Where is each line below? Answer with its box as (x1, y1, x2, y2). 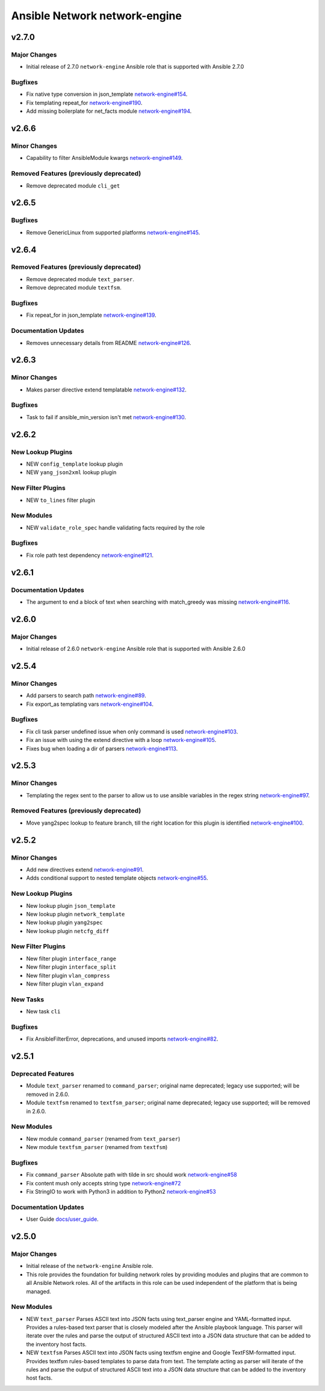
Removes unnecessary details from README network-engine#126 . (26, 339, 191, 346)
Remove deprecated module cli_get (26, 182, 120, 189)
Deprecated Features (11, 1069, 75, 1078)
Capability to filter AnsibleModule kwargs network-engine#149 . (26, 154, 183, 162)
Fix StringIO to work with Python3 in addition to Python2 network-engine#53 (26, 1188, 216, 1196)
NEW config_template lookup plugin (26, 460, 123, 467)
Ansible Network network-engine (11, 9, 182, 22)
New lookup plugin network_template (26, 910, 125, 917)
